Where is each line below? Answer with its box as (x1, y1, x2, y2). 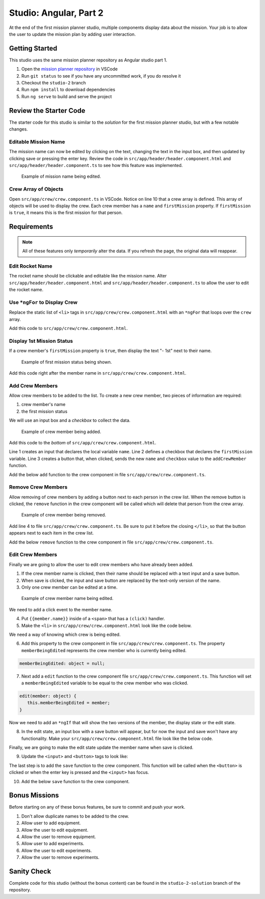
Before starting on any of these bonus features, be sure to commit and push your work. (9, 804, 185, 810)
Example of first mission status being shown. (21, 359, 112, 365)
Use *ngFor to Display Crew (9, 299, 78, 305)
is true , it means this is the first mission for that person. (9, 210, 123, 216)
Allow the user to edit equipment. (21, 827, 88, 833)
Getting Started (9, 44, 57, 53)
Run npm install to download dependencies (21, 86, 115, 93)
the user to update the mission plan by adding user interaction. (9, 31, 136, 37)
